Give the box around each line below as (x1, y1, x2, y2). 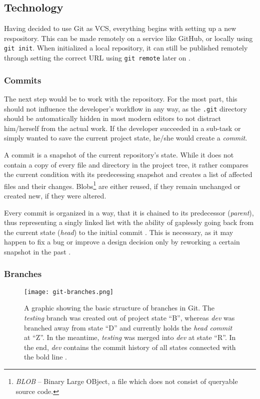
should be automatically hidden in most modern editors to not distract (4, 113, 221, 123)
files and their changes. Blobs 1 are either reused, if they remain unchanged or (4, 179, 240, 191)
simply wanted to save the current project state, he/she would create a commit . (4, 132, 247, 143)
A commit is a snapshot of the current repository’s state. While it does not (4, 149, 234, 159)
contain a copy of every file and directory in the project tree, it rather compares (4, 159, 248, 169)
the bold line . (24, 351, 67, 362)
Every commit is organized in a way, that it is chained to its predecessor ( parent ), (4, 207, 254, 217)
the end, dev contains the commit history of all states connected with (24, 341, 236, 352)
